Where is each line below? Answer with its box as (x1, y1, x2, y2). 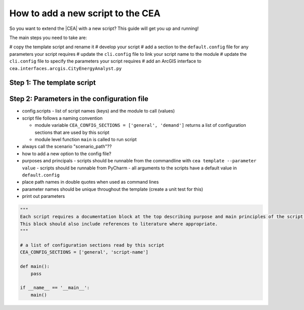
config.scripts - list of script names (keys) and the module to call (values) (22, 108, 175, 114)
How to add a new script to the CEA (9, 8, 161, 19)
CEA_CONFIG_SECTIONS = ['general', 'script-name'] (20, 249, 149, 255)
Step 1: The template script (9, 79, 96, 87)
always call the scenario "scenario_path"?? (22, 144, 112, 150)
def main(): (20, 264, 50, 269)
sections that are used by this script (34, 129, 110, 135)
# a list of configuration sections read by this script (20, 243, 165, 248)
